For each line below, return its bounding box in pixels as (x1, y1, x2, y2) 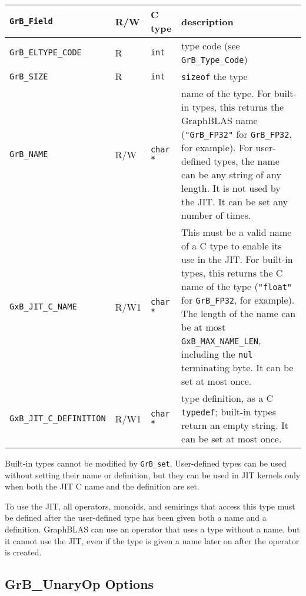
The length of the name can (181, 307, 296, 320)
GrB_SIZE (9, 71, 48, 81)
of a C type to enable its (181, 239, 282, 252)
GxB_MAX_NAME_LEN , (181, 334, 261, 347)
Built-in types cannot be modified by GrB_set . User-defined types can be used (5, 457, 287, 469)
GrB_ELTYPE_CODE (9, 48, 82, 57)
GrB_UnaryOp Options (5, 575, 154, 593)
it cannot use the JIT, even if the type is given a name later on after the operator (5, 534, 300, 547)
